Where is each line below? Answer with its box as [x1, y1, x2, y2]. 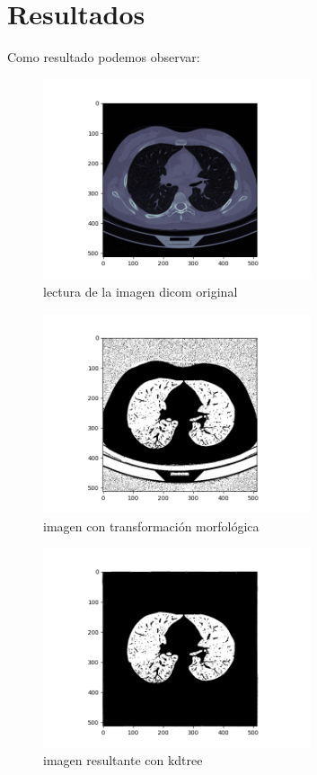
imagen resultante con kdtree [43, 751, 203, 770]
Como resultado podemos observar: [7, 48, 200, 67]
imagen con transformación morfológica [43, 516, 260, 535]
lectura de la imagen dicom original [43, 281, 238, 300]
